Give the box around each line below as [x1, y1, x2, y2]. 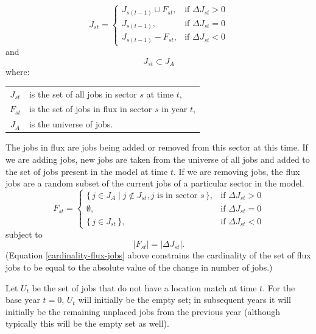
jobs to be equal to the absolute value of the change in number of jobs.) [5, 260, 273, 273]
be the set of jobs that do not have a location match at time [32, 281, 257, 294]
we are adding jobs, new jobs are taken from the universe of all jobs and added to [5, 152, 310, 165]
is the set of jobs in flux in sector [29, 102, 152, 115]
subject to [5, 227, 43, 240]
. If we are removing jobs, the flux [173, 165, 300, 177]
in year [161, 102, 188, 115]
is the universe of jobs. [29, 118, 113, 130]
